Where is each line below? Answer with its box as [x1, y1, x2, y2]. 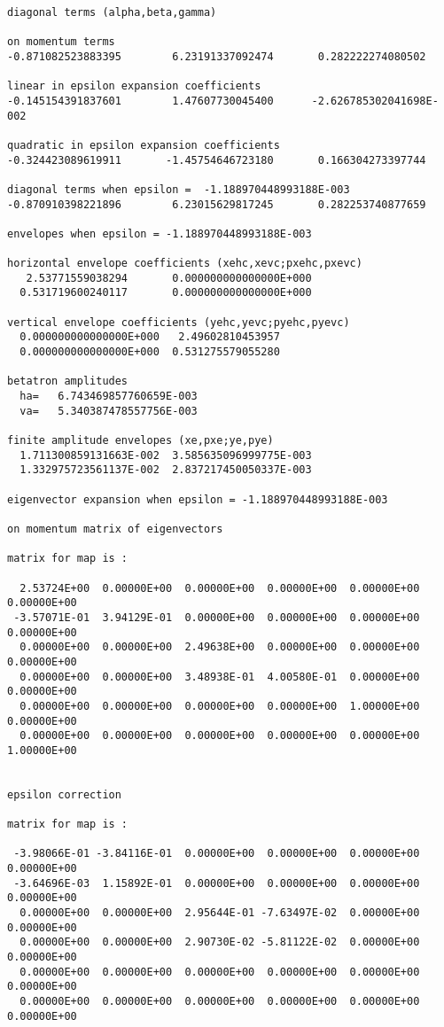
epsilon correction [7, 788, 121, 801]
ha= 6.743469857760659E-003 [19, 390, 198, 403]
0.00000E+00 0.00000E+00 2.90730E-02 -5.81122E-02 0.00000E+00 [19, 936, 420, 949]
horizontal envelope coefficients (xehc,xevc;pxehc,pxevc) [7, 257, 362, 270]
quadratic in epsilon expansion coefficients [7, 138, 280, 152]
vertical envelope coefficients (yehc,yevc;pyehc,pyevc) [7, 315, 350, 329]
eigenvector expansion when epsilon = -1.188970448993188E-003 [7, 493, 388, 506]
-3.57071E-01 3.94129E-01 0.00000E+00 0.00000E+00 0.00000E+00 [13, 611, 420, 624]
